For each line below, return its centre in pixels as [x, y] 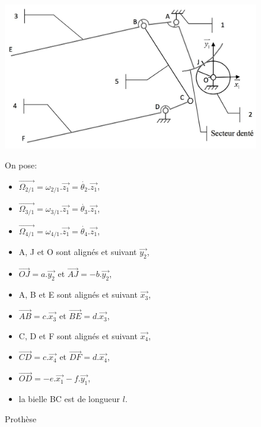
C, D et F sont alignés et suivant [78, 335]
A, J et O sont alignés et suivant [78, 252]
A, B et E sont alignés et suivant [78, 294]
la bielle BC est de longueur [69, 399]
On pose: [21, 165]
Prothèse [21, 418]
